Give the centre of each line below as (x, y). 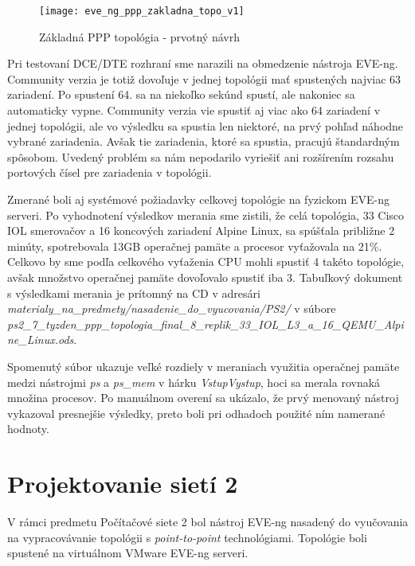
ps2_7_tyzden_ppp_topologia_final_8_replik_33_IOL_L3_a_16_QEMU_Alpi (206, 324)
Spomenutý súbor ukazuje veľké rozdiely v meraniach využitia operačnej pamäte (204, 366)
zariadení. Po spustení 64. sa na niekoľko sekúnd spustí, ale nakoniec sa (181, 94)
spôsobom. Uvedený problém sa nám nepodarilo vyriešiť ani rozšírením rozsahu (201, 156)
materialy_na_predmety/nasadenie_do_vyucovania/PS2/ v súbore (172, 308)
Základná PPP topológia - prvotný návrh (139, 36)
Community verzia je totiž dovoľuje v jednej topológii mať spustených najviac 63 (204, 78)
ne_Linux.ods (41, 340)
